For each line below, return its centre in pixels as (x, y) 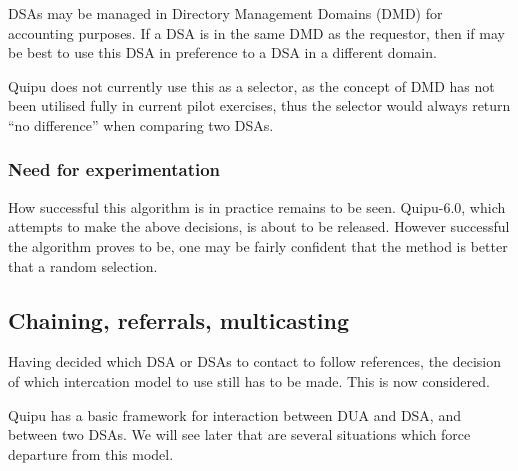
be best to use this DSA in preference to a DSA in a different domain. (222, 52)
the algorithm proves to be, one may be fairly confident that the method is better (258, 245)
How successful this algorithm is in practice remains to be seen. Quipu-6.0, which (257, 206)
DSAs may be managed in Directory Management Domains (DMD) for (225, 13)
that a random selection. (83, 265)
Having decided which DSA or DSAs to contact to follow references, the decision (255, 361)
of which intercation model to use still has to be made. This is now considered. (249, 380)
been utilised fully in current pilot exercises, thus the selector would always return (259, 105)
